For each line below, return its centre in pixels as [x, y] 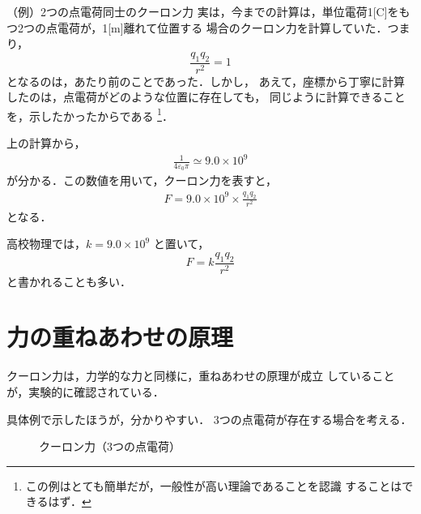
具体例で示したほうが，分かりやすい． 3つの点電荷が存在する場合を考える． [209, 419]
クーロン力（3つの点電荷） [110, 446]
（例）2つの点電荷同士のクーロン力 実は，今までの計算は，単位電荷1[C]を [203, 11]
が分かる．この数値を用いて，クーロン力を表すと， [142, 180]
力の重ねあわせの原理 [120, 337]
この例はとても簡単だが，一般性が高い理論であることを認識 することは [214, 485]
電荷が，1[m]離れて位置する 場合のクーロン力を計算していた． [222, 27]
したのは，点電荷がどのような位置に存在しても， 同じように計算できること [206, 97]
